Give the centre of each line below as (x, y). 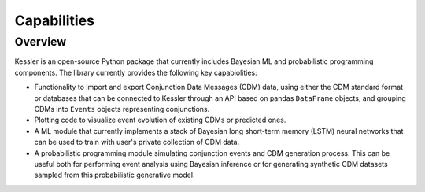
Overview (41, 42)
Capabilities (54, 20)
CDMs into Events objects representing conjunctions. (122, 109)
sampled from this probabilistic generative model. (115, 175)
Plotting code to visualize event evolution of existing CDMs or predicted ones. (160, 120)
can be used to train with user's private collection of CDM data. (137, 142)
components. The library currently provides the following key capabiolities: (136, 72)
